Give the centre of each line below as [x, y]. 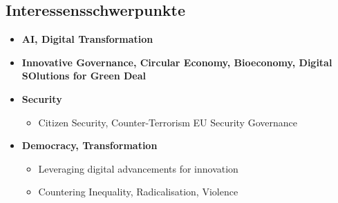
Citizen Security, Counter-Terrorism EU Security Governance [168, 122]
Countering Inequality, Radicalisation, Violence [138, 192]
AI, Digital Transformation [87, 39]
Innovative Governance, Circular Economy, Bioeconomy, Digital [177, 62]
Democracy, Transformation [90, 145]
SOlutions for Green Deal [84, 76]
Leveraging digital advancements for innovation [138, 168]
